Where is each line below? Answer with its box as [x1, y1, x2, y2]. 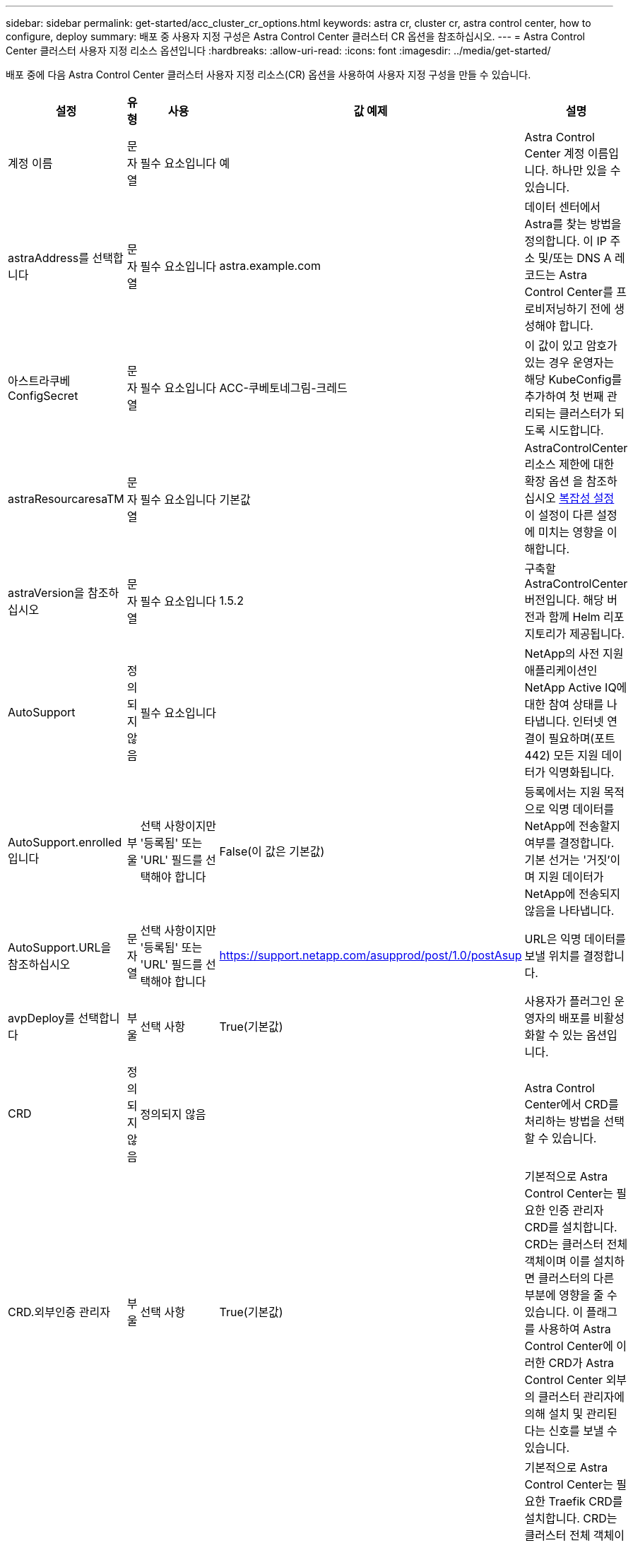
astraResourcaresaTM [8, 492, 124, 506]
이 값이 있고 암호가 [524, 338, 617, 353]
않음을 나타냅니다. [524, 904, 615, 918]
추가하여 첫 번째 [524, 389, 604, 403]
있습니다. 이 [524, 1305, 584, 1319]
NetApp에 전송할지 [524, 819, 620, 833]
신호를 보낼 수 [548, 1424, 617, 1438]
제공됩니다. [569, 627, 625, 641]
